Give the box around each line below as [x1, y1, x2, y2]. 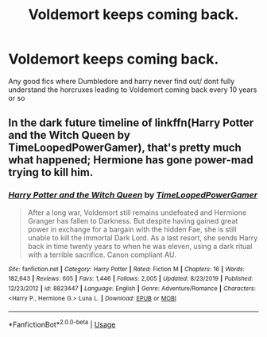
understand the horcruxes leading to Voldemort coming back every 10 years [8, 85, 257, 94]
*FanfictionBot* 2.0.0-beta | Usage [8, 319, 116, 329]
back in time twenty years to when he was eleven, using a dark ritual [27, 241, 253, 251]
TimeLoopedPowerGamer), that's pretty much [8, 141, 242, 155]
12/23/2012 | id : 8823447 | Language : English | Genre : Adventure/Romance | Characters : [8, 284, 257, 293]
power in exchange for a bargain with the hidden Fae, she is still [27, 224, 237, 234]
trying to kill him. [8, 166, 94, 179]
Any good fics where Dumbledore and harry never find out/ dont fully [8, 76, 235, 86]
